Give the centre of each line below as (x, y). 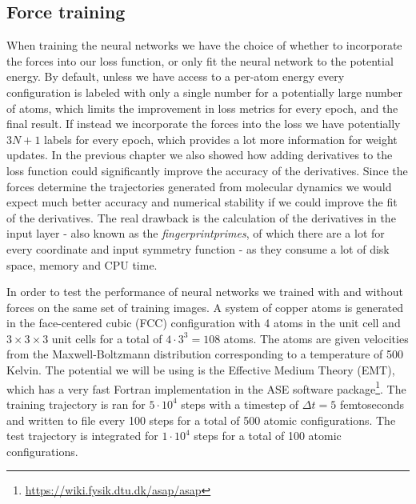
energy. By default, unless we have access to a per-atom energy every (176, 76)
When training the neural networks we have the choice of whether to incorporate (204, 45)
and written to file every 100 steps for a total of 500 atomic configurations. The (201, 420)
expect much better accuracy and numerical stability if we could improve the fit (202, 202)
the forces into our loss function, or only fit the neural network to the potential (200, 60)
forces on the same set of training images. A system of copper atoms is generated (205, 307)
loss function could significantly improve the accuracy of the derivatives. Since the (207, 170)
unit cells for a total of (107, 338)
